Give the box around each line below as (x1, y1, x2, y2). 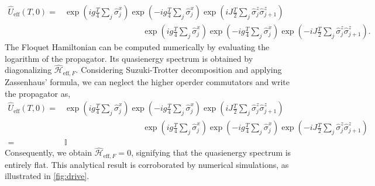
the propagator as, (5, 87, 71, 99)
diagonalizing (5, 64, 52, 76)
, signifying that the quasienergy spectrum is (131, 146, 291, 159)
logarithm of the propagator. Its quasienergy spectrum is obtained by (5, 52, 253, 64)
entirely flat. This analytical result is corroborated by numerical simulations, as (5, 158, 289, 170)
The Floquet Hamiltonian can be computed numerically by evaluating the (5, 41, 270, 53)
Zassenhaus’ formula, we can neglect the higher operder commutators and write (5, 75, 290, 87)
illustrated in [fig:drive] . (5, 170, 90, 182)
